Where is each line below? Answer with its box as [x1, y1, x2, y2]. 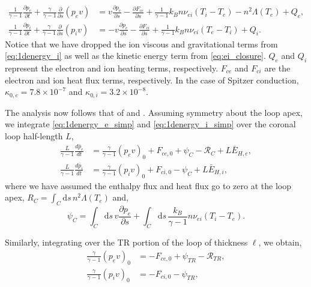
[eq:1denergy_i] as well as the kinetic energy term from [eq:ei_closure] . [5, 49, 266, 62]
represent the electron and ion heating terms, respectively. [5, 61, 219, 74]
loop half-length [5, 129, 63, 142]
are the [264, 61, 291, 74]
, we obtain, [258, 236, 302, 249]
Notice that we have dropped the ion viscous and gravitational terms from [5, 37, 278, 50]
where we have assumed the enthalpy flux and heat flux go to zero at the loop [5, 179, 291, 192]
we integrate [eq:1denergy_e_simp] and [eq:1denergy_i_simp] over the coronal [5, 118, 296, 130]
